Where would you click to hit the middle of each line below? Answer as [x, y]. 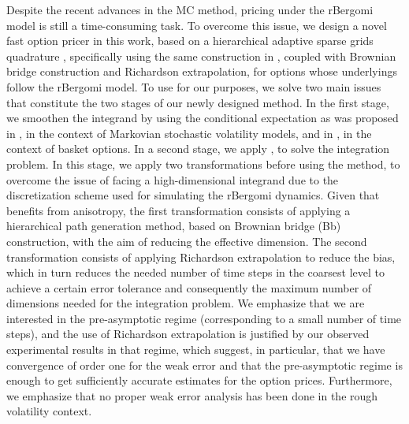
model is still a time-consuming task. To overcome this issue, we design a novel [197, 25]
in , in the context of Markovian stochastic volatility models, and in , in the [189, 133]
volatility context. [49, 411]
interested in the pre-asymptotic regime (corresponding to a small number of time [204, 318]
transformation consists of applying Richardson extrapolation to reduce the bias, [201, 257]
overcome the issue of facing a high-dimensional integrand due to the [173, 179]
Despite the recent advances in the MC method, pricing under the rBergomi [190, 9]
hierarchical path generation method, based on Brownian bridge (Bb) [174, 226]
